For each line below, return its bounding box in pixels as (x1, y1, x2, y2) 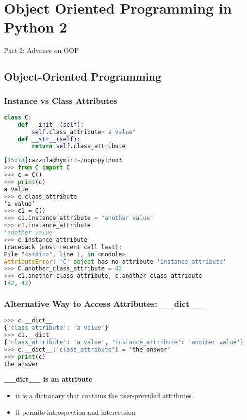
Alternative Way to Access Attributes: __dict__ (4, 297, 203, 309)
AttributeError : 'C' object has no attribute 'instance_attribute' (4, 258, 227, 265)
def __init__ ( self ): (17, 121, 84, 128)
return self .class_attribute (32, 143, 126, 150)
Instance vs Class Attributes (4, 94, 117, 106)
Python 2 (4, 17, 67, 37)
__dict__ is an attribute (4, 374, 93, 384)
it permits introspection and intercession (15, 406, 135, 417)
